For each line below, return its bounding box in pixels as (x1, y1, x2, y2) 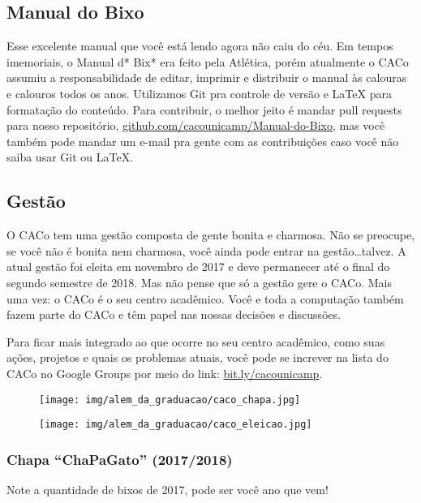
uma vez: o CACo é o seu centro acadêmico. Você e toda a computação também (6, 290, 404, 307)
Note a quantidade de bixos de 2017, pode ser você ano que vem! (6, 481, 329, 498)
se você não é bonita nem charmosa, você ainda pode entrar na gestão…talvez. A (6, 242, 406, 259)
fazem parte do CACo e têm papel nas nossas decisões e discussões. (6, 306, 342, 323)
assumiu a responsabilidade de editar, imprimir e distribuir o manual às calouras (6, 69, 407, 86)
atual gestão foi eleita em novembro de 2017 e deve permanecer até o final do (6, 258, 390, 275)
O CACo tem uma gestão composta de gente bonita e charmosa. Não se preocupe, (6, 226, 415, 243)
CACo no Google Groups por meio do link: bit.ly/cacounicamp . (6, 364, 323, 381)
